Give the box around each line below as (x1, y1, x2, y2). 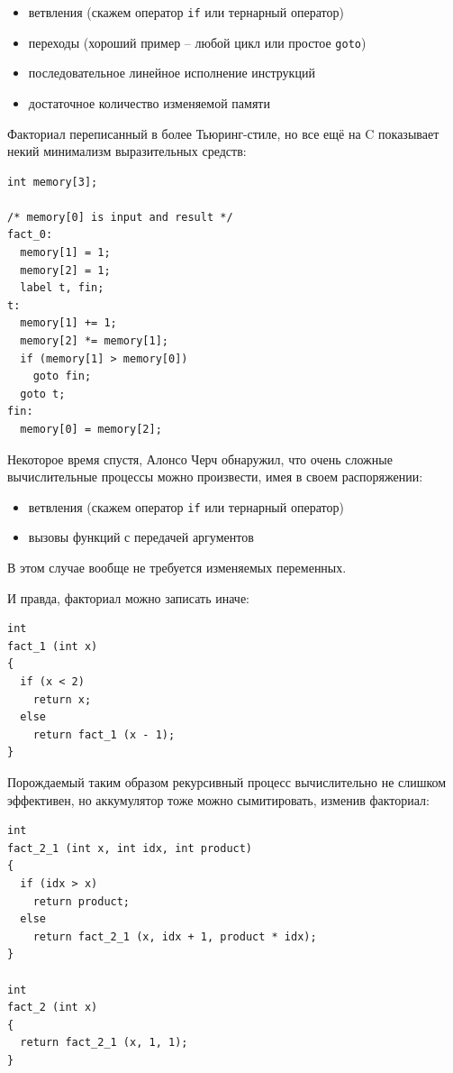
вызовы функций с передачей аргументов (28, 527, 254, 546)
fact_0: (7, 228, 53, 242)
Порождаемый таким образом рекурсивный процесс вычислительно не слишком (7, 772, 447, 791)
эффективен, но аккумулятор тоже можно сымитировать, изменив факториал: (7, 790, 430, 809)
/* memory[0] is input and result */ (7, 210, 233, 224)
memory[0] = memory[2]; (20, 423, 162, 436)
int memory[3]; (7, 175, 98, 188)
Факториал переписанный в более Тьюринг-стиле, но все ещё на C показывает (7, 124, 439, 142)
